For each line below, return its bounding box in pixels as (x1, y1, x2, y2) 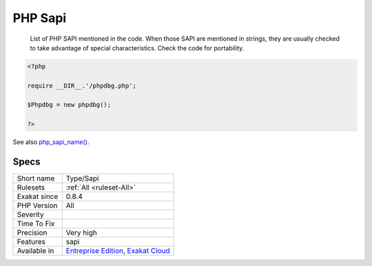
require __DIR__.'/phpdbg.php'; (27, 81, 137, 90)
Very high (65, 228, 98, 238)
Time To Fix (17, 219, 55, 229)
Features (17, 237, 46, 247)
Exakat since (17, 192, 59, 201)
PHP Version (17, 201, 58, 210)
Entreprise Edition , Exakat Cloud (65, 246, 170, 256)
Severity (17, 210, 44, 220)
